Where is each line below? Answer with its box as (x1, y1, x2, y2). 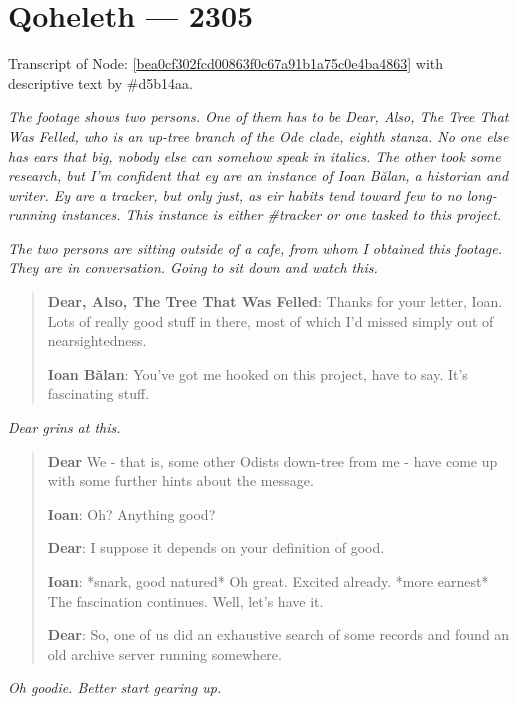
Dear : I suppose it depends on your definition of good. (47, 537, 385, 558)
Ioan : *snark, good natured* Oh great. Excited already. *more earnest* (47, 571, 489, 591)
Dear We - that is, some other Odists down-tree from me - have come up (47, 450, 498, 471)
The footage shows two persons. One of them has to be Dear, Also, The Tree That (8, 106, 509, 127)
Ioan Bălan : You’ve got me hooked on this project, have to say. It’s (47, 363, 468, 384)
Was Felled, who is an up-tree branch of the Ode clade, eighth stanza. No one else (8, 125, 509, 146)
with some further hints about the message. (47, 470, 314, 491)
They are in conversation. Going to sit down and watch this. (8, 257, 378, 278)
